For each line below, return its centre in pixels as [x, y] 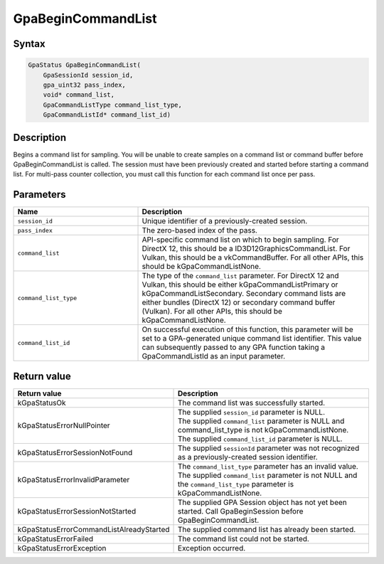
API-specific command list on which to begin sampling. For [240, 240]
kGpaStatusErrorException [62, 548]
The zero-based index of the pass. [199, 230]
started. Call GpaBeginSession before [241, 511]
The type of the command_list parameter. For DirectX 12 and [240, 276]
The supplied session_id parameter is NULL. [252, 412]
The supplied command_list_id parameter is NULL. [260, 439]
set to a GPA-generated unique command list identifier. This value [252, 339]
